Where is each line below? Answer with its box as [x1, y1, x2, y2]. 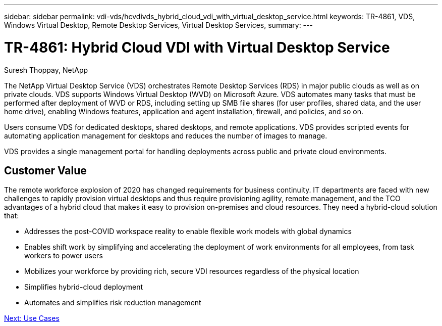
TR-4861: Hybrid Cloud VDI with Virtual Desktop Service [4, 38, 390, 56]
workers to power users [24, 251, 103, 260]
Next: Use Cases [4, 314, 60, 323]
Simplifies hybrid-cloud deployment [24, 283, 143, 292]
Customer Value [4, 164, 87, 177]
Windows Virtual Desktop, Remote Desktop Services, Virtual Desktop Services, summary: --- [4, 21, 313, 29]
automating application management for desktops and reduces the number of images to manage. [4, 131, 327, 140]
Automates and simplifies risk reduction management [24, 298, 201, 307]
